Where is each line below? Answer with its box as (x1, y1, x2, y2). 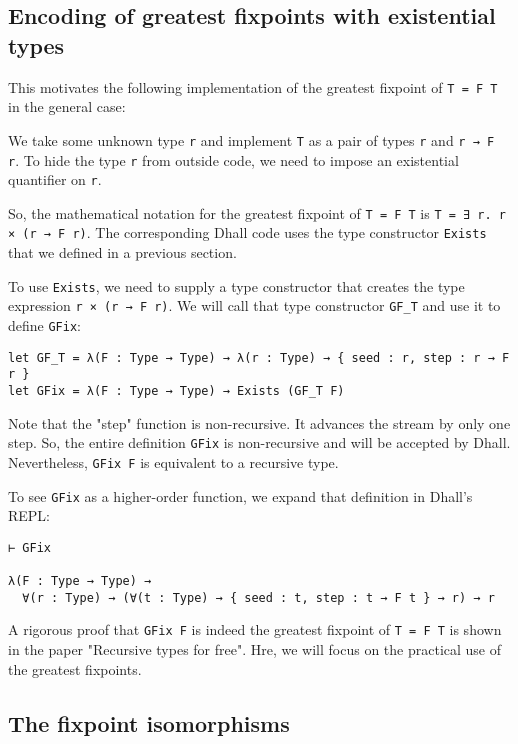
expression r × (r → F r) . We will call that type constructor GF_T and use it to (8, 295, 501, 316)
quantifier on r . (8, 169, 102, 190)
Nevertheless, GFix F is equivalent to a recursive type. (8, 451, 339, 472)
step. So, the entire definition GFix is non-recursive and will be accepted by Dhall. (8, 432, 511, 453)
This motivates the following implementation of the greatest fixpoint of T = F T (8, 76, 498, 97)
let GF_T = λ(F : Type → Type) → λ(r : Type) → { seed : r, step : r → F (8, 350, 510, 365)
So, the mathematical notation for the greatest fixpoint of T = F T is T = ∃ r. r (8, 202, 507, 223)
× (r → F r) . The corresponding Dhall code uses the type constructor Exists (8, 222, 487, 243)
